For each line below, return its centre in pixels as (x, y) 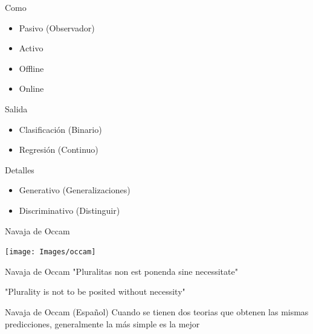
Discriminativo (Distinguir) (69, 210)
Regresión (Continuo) (59, 149)
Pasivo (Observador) (57, 27)
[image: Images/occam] (50, 252)
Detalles (20, 169)
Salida (16, 108)
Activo (31, 48)
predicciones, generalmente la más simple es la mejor (102, 323)
